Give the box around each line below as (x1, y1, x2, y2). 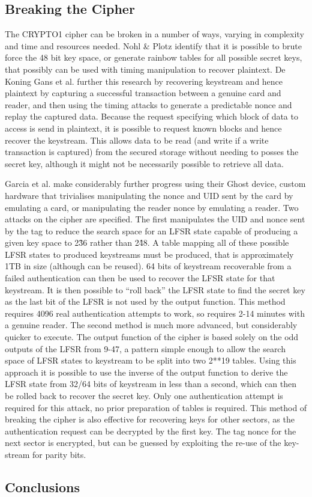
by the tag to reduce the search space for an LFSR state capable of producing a (5, 224, 298, 237)
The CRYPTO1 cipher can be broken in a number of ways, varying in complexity (5, 28, 304, 40)
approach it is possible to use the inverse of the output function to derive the (5, 365, 288, 378)
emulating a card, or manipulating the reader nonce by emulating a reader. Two (5, 201, 299, 213)
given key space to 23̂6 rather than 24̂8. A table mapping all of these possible (5, 236, 289, 249)
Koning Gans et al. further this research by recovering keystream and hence (5, 75, 283, 87)
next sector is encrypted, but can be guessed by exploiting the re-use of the (5, 436, 281, 449)
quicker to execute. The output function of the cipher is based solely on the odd (5, 331, 299, 343)
